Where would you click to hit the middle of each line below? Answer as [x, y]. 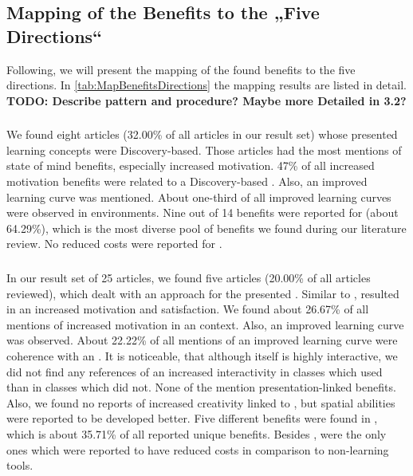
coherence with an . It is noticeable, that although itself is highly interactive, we [202, 355]
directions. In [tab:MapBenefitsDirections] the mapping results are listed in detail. [206, 85]
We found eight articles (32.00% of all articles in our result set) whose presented [202, 134]
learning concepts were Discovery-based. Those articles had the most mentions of [204, 149]
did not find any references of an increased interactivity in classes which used [195, 371]
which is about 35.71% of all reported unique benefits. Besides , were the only [197, 433]
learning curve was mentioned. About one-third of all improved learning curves [199, 197]
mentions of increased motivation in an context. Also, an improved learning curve [205, 324]
